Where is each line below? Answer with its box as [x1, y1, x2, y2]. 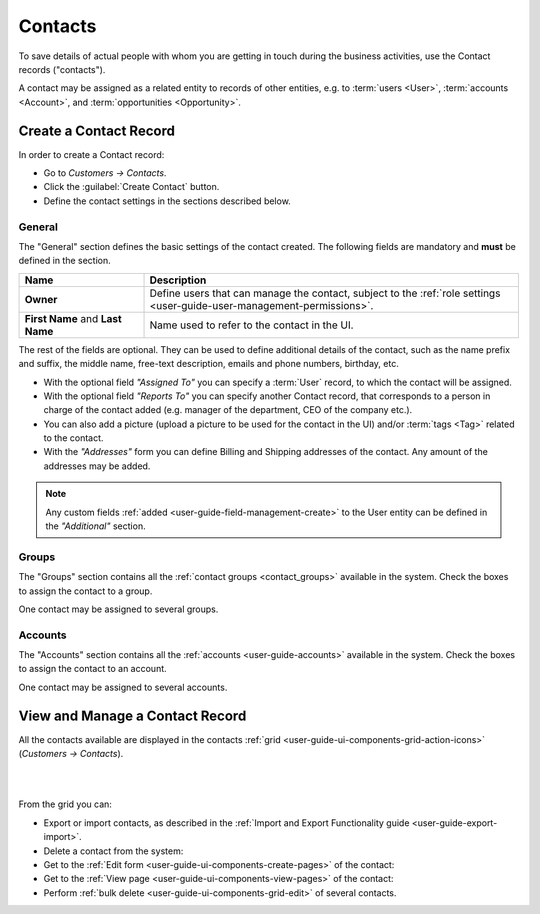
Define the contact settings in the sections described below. [43, 195, 292, 207]
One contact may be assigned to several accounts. [18, 681, 228, 693]
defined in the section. [18, 255, 112, 267]
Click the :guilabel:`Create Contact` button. [43, 181, 220, 193]
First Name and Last [24, 311, 122, 325]
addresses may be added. [43, 460, 151, 472]
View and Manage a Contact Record [18, 707, 247, 724]
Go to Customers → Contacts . [43, 167, 167, 179]
